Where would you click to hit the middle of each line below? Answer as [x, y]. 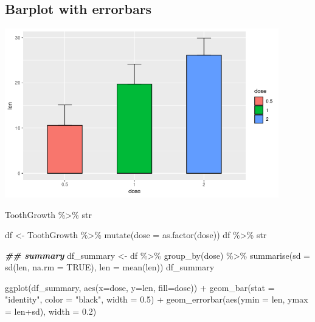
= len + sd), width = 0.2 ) [51, 311]
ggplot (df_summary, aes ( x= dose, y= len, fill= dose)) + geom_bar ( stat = [140, 287]
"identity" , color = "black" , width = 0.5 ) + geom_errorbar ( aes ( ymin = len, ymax [157, 299]
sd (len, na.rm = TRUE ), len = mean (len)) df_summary [110, 267]
